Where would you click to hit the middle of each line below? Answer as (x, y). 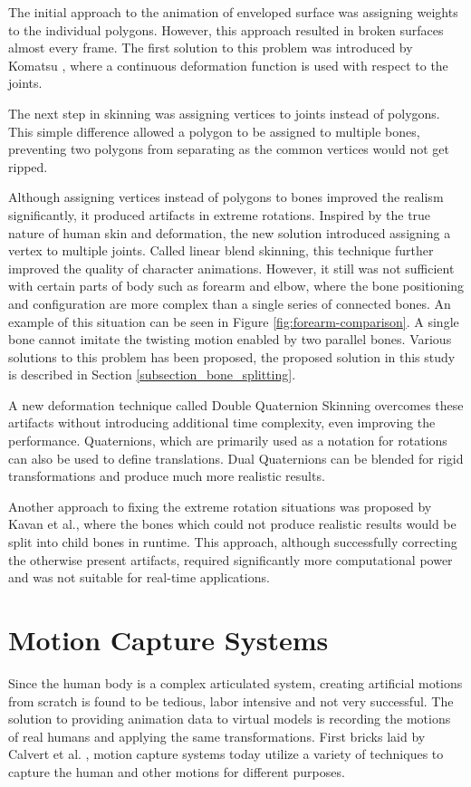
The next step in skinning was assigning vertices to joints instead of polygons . (224, 113)
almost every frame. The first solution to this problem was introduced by (211, 48)
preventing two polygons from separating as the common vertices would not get (229, 149)
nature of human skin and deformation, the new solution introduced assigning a (230, 232)
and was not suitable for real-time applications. (139, 577)
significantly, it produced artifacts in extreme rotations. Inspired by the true (220, 214)
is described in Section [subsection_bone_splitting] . (152, 374)
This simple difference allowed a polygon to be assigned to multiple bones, (214, 131)
